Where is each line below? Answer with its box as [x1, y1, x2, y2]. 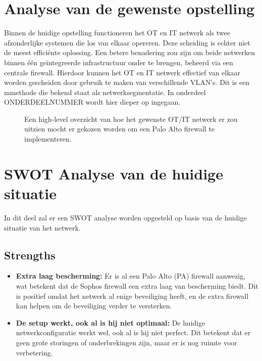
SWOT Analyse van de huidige [4, 163, 223, 184]
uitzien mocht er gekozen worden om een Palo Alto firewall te [24, 123, 215, 134]
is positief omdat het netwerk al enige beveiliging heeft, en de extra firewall [16, 290, 249, 301]
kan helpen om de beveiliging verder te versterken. [16, 300, 172, 311]
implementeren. [24, 133, 72, 144]
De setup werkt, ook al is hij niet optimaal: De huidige [16, 317, 205, 328]
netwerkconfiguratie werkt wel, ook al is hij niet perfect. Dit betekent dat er [16, 327, 251, 338]
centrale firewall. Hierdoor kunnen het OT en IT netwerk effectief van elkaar [4, 67, 241, 77]
